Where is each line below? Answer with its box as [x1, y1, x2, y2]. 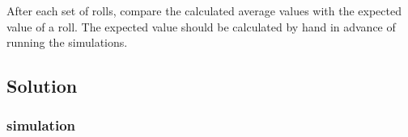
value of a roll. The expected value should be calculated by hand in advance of [6, 18, 396, 35]
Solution [6, 73, 78, 98]
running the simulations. [6, 34, 128, 51]
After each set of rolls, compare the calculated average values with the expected [6, 2, 402, 19]
